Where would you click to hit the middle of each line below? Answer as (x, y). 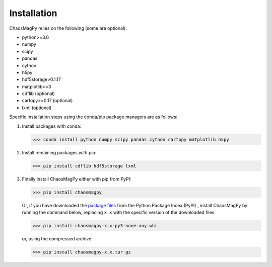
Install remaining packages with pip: (59, 152)
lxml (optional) (37, 108)
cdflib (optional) (38, 94)
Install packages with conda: (52, 126)
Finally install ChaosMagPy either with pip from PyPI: (77, 179)
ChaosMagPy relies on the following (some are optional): (68, 28)
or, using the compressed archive (57, 238)
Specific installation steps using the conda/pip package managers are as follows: (93, 117)
